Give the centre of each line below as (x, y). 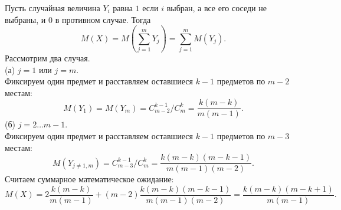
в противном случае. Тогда (103, 19)
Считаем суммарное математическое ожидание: (89, 179)
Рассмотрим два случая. (47, 58)
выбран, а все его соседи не (217, 8)
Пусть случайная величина (53, 8)
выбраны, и (25, 19)
